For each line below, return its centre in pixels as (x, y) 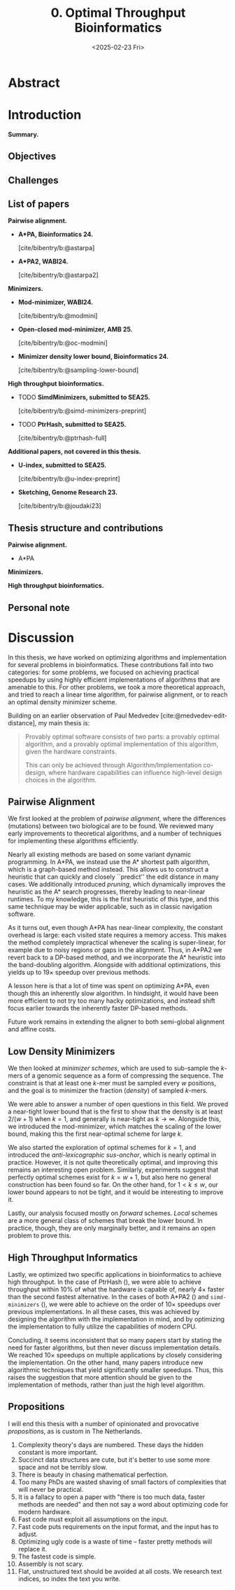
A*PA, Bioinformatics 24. (56, 234)
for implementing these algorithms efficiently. (73, 841)
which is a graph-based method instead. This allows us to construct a (108, 870)
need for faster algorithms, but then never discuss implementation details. (114, 1348)
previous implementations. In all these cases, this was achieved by (104, 1312)
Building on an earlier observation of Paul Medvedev (84, 715)
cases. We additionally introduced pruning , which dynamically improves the (117, 884)
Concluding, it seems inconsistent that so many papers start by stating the (115, 1341)
